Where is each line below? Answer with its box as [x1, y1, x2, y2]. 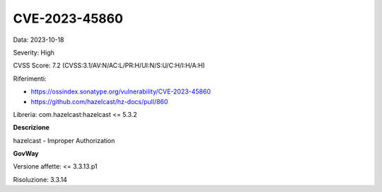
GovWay [13, 149, 39, 158]
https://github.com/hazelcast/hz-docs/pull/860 [30, 97, 168, 106]
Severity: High [13, 48, 54, 57]
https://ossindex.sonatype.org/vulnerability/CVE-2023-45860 [30, 87, 212, 96]
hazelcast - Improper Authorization [13, 136, 115, 145]
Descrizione [13, 123, 50, 132]
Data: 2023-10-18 [13, 35, 64, 44]
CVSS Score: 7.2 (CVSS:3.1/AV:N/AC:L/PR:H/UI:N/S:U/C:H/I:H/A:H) [13, 61, 205, 70]
